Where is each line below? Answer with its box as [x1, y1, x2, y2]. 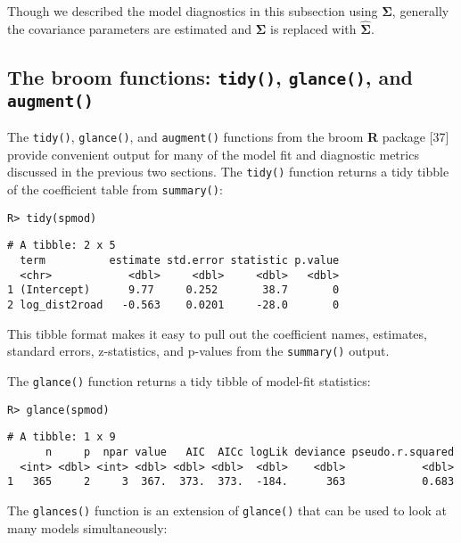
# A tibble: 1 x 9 [7, 431, 116, 444]
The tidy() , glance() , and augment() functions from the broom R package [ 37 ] [7, 128, 449, 146]
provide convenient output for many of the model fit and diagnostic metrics [7, 144, 419, 163]
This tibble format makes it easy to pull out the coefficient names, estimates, [7, 324, 427, 342]
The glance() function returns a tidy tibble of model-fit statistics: [7, 371, 371, 390]
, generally [391, 2, 449, 20]
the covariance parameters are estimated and [7, 19, 252, 37]
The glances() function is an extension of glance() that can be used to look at [7, 500, 447, 519]
